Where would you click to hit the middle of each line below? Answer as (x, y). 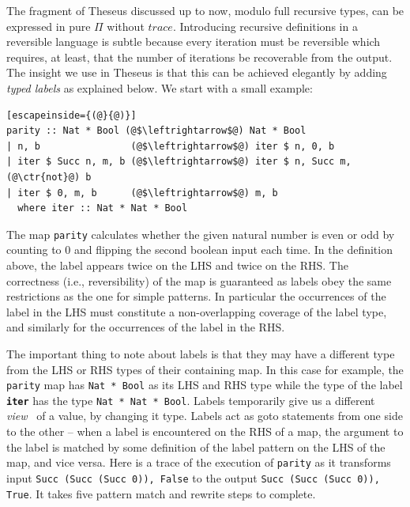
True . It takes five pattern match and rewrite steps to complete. (161, 493)
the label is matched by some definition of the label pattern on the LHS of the (196, 446)
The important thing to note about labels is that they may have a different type (201, 353)
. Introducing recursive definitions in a (265, 26)
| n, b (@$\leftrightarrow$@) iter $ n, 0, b (171, 146)
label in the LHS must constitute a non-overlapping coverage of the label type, (197, 311)
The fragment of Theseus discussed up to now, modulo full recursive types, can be (205, 10)
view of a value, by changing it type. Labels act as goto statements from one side (205, 416)
